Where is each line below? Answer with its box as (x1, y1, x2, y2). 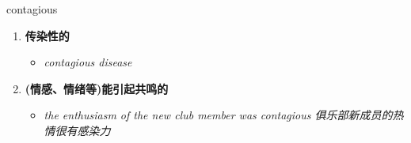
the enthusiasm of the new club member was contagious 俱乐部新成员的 (44, 107, 393, 123)
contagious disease (44, 54, 132, 70)
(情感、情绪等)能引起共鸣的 (25, 80, 169, 96)
